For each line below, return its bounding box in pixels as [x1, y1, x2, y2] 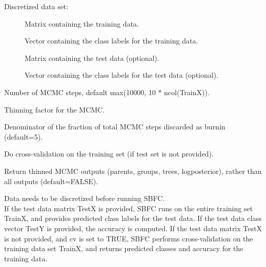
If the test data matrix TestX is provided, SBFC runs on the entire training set [4, 203, 253, 213]
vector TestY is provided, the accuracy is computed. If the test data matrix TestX [4, 222, 262, 233]
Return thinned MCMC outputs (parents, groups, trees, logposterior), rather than [4, 165, 262, 176]
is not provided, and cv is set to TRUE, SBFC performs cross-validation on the [4, 233, 253, 243]
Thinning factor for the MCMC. [4, 104, 105, 115]
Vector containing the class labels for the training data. [25, 35, 198, 46]
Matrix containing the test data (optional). [25, 52, 159, 63]
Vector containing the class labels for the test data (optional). [25, 70, 218, 80]
